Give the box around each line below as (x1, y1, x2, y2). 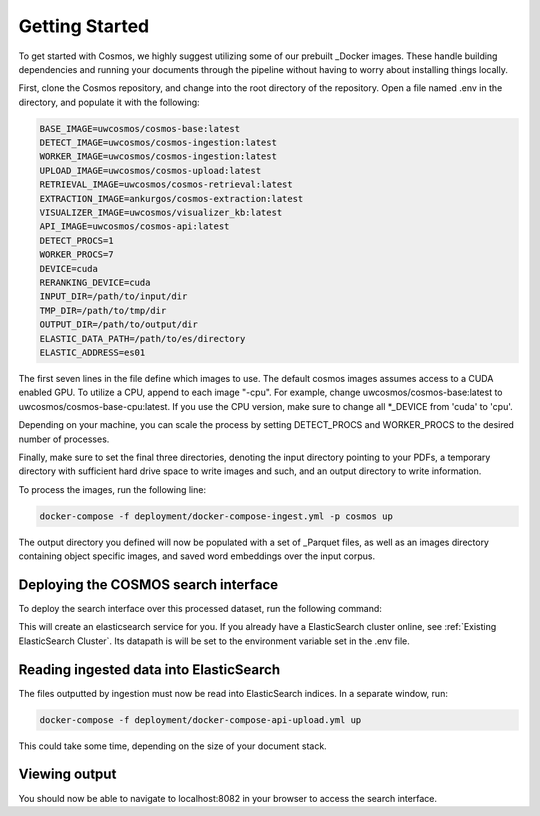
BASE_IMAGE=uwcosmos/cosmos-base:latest (39, 123, 240, 134)
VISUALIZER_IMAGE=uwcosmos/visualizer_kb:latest (39, 207, 283, 219)
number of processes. (18, 433, 110, 445)
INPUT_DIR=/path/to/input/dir (39, 291, 188, 302)
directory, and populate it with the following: (18, 96, 200, 108)
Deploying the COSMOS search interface (18, 576, 279, 593)
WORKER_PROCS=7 (39, 249, 114, 260)
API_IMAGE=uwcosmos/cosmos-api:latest (39, 221, 230, 232)
